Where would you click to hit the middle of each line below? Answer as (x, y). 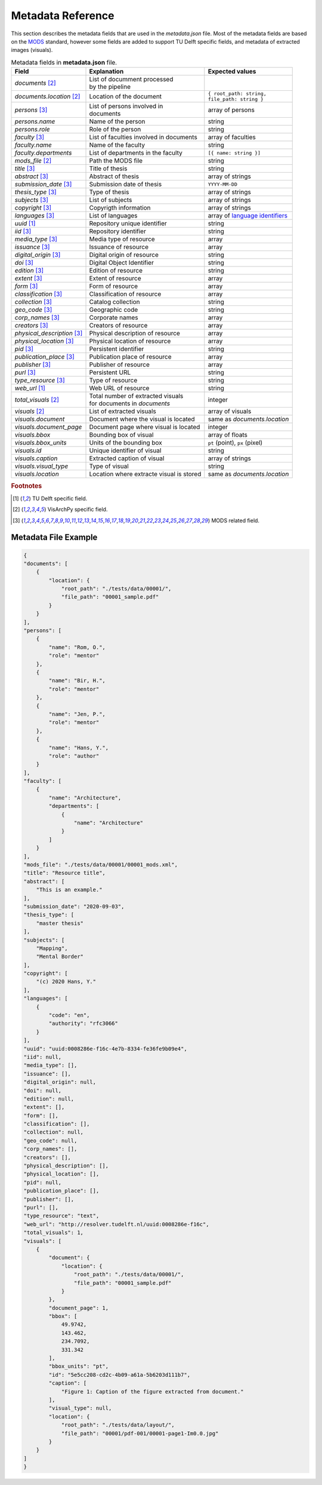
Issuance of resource (119, 247)
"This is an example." (69, 890)
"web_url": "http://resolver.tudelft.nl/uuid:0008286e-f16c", (116, 1224)
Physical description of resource (134, 333)
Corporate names (114, 318)
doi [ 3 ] (24, 263)
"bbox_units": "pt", (79, 1366)
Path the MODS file (116, 161)
